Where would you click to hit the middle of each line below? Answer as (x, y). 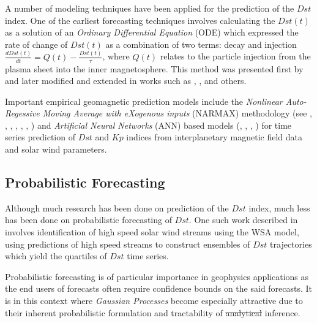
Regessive (22, 113)
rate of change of (36, 44)
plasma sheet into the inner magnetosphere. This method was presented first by (154, 68)
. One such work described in (243, 220)
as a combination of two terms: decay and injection (201, 44)
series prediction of (40, 137)
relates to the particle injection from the (235, 56)
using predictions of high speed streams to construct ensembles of (128, 244)
